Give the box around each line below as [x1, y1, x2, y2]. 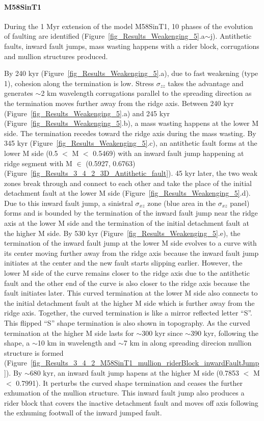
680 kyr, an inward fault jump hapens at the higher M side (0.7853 [30, 367, 239, 378]
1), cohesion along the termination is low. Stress [4, 77, 154, 88]
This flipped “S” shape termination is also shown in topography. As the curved [4, 318, 250, 328]
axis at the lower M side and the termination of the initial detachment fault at [4, 218, 249, 228]
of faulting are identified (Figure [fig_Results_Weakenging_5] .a [4, 31, 205, 41]
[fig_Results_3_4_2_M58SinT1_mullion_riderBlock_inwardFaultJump [30, 357, 259, 368]
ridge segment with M [4, 157, 72, 168]
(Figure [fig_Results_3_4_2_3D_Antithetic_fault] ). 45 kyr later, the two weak [4, 168, 258, 178]
